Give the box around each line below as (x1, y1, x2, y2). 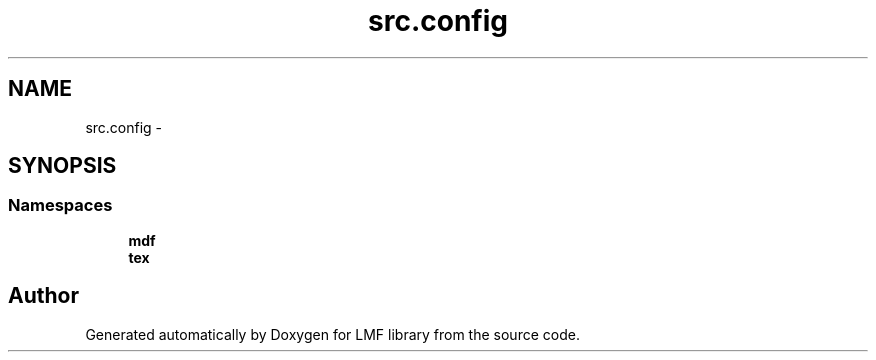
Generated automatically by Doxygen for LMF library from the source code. (85, 325, 580, 343)
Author (8, 283, 79, 309)
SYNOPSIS (8, 153, 117, 179)
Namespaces (8, 195, 113, 216)
